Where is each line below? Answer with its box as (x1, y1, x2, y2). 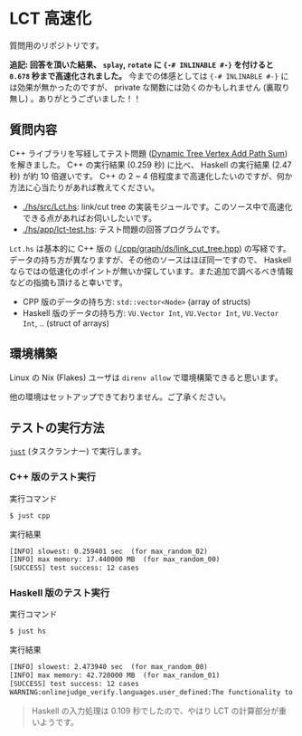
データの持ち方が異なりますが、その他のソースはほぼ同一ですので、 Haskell (9, 254, 292, 265)
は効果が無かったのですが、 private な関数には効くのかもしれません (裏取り (9, 81, 290, 92)
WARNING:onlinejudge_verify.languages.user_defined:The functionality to (9, 687, 294, 697)
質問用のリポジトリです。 (9, 40, 104, 51)
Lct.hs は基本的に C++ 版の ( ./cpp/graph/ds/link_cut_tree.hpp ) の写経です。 (9, 243, 291, 253)
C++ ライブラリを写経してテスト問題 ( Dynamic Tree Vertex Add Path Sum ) (9, 148, 288, 158)
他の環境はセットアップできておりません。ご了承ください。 (9, 391, 231, 402)
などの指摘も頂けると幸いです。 (9, 277, 128, 288)
